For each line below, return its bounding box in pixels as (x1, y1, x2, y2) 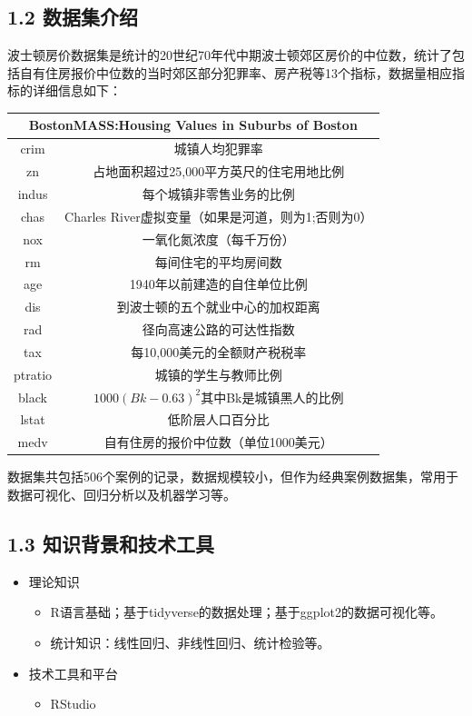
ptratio (14, 364, 53, 383)
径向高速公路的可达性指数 (142, 320, 295, 339)
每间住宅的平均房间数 (154, 252, 282, 271)
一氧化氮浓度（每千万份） (142, 229, 295, 248)
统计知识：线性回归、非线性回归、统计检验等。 (50, 632, 330, 651)
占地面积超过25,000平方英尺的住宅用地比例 (93, 162, 345, 181)
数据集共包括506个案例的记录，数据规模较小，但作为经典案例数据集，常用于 (7, 467, 458, 486)
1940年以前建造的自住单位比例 (129, 274, 308, 293)
